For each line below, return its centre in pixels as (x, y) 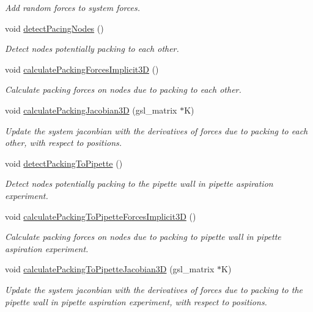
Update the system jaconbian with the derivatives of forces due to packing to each (156, 130)
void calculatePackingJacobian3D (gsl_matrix (91, 110)
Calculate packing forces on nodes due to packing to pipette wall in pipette (143, 237)
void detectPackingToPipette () (64, 163)
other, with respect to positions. (64, 143)
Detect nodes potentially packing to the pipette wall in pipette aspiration (139, 183)
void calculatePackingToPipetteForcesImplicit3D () (101, 216)
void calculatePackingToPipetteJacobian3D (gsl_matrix (110, 269)
